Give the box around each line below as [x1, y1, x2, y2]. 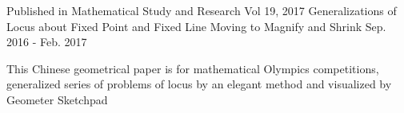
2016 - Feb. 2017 [6, 33, 87, 50]
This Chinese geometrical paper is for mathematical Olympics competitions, [6, 60, 379, 76]
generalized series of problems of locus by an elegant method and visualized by [6, 76, 392, 92]
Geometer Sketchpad [6, 91, 108, 107]
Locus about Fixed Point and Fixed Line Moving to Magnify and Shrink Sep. [6, 18, 386, 34]
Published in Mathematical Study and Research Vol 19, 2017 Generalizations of [6, 2, 397, 18]
